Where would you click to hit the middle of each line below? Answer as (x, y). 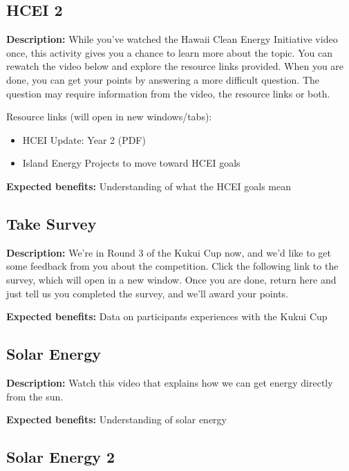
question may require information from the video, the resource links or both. (168, 93)
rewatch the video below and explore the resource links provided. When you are (175, 66)
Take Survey (51, 223)
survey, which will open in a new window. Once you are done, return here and (171, 279)
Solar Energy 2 (61, 457)
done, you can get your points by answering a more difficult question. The (163, 79)
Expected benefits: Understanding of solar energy (116, 419)
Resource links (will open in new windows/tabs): (109, 117)
